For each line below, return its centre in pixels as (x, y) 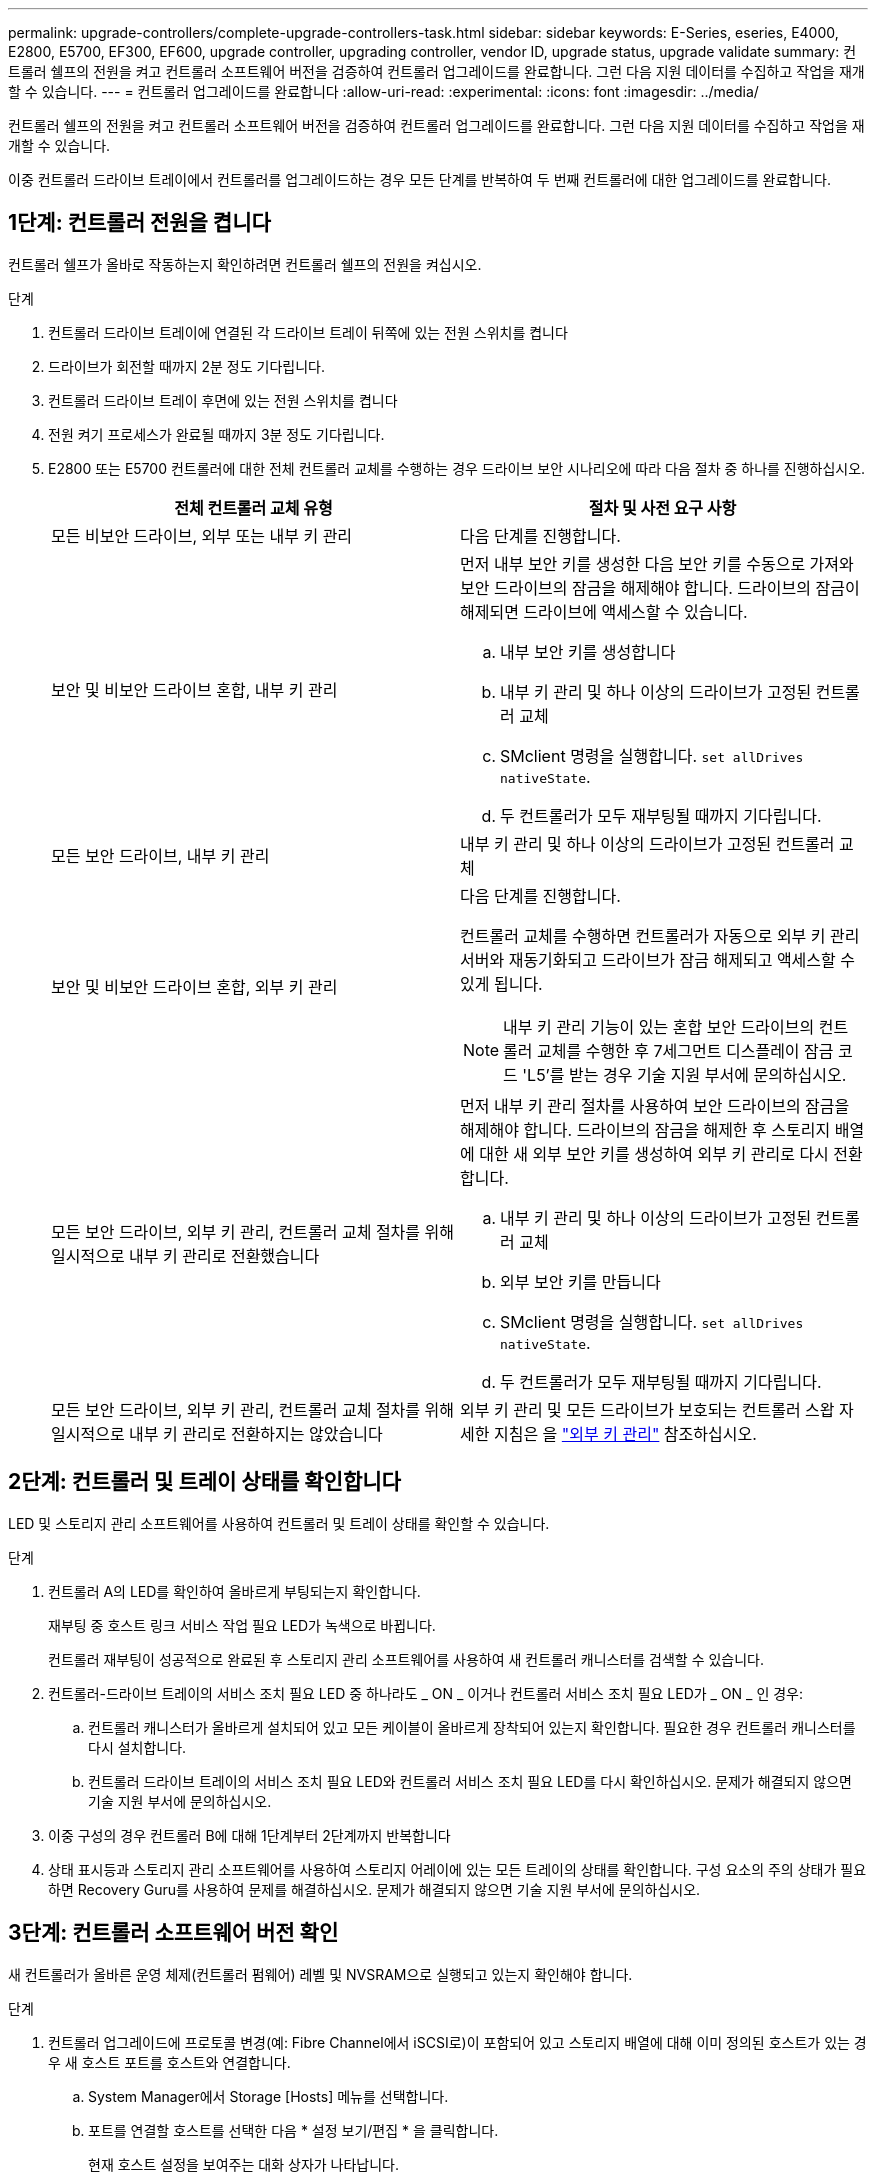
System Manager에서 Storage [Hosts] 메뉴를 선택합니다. (268, 2096)
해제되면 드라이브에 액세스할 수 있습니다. (604, 611)
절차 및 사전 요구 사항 (662, 507)
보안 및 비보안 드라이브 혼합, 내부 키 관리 (194, 689)
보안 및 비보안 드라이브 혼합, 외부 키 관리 (194, 986)
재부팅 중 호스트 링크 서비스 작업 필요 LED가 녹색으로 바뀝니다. (242, 1625)
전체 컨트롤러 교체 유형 (253, 507)
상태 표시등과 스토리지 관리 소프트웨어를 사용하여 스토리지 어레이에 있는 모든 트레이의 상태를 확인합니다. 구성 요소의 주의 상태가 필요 (457, 1869)
